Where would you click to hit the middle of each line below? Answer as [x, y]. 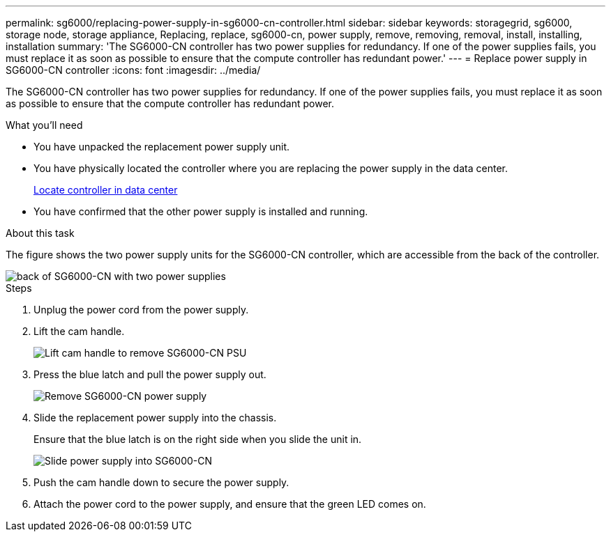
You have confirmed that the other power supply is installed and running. [201, 211]
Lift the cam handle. [79, 331]
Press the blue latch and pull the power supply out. [150, 374]
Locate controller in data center [106, 190]
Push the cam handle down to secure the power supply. [161, 482]
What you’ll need [44, 125]
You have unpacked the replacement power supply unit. [162, 147]
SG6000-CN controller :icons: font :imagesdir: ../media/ [133, 70]
